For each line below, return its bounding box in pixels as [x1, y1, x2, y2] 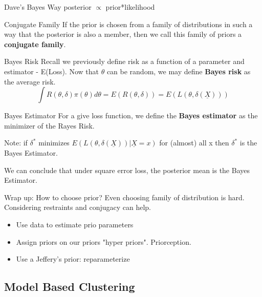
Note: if [4, 137, 28, 148]
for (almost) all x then [159, 137, 229, 148]
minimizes [38, 137, 70, 148]
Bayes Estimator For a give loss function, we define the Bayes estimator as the [4, 110, 258, 121]
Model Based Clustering [4, 279, 135, 294]
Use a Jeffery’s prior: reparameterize [16, 253, 130, 264]
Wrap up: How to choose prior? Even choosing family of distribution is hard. [4, 192, 245, 202]
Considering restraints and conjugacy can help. [4, 202, 151, 213]
